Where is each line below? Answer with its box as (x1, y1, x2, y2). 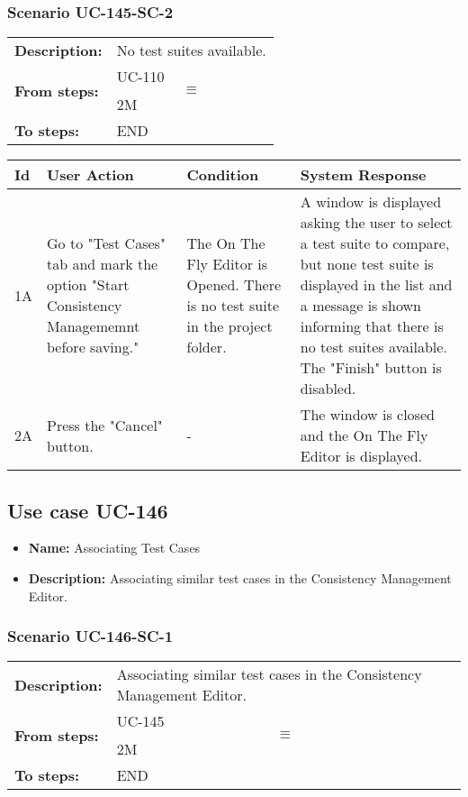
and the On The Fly (300, 425, 428, 446)
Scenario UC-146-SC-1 (7, 625, 174, 647)
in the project (186, 316, 273, 337)
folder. (186, 336, 227, 358)
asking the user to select (300, 212, 453, 234)
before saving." (47, 336, 139, 358)
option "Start (47, 274, 130, 296)
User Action (47, 164, 134, 186)
